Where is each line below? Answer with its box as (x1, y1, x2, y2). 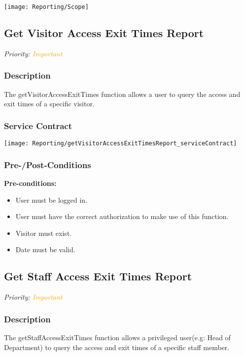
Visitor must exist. (15, 227, 72, 238)
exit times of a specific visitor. (4, 98, 95, 109)
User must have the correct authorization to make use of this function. (15, 211, 229, 222)
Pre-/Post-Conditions (4, 158, 91, 171)
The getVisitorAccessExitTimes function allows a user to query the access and (4, 89, 241, 99)
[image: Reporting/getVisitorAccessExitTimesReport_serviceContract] (4, 140, 237, 147)
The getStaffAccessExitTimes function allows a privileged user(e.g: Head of (4, 332, 231, 342)
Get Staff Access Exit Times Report (4, 268, 192, 284)
